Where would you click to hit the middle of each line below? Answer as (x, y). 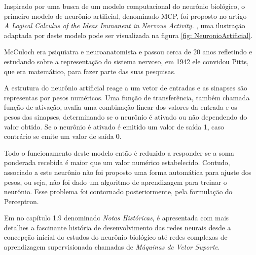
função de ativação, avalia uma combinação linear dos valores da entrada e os (121, 107)
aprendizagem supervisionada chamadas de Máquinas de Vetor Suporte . (112, 247)
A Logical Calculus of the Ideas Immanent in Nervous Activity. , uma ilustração (125, 25)
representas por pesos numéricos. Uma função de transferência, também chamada (127, 97)
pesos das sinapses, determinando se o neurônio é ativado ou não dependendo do (126, 116)
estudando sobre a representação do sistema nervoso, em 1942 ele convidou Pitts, (126, 61)
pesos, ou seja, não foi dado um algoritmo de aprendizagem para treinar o (115, 182)
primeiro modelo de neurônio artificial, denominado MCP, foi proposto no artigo (125, 16)
